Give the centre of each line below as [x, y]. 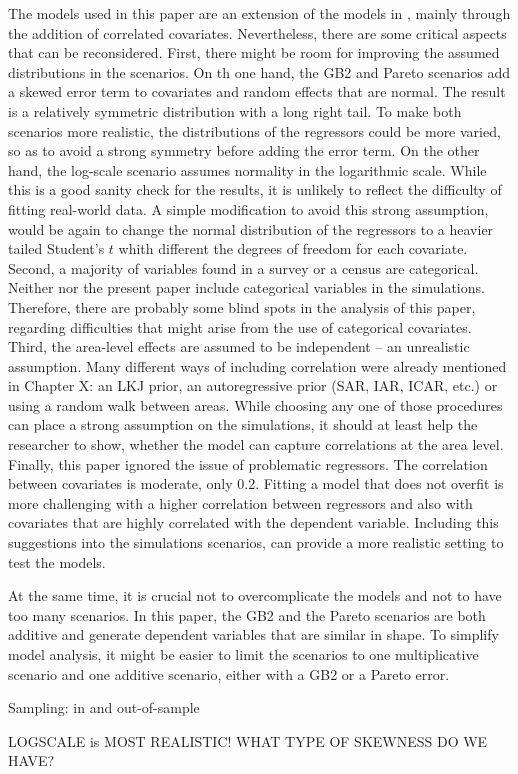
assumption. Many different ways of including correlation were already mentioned [257, 365]
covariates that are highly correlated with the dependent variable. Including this [253, 522]
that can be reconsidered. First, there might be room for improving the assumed [254, 52]
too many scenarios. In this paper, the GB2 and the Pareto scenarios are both [247, 614]
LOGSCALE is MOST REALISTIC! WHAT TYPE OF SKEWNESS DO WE [248, 740]
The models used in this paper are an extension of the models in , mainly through [259, 13]
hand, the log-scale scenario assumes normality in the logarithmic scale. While [247, 169]
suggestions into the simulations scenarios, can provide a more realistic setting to [256, 542]
